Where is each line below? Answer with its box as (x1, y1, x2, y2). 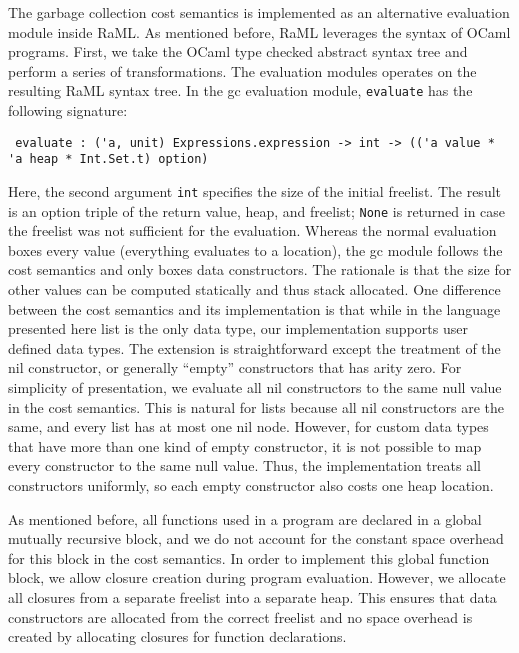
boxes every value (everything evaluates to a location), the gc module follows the (8, 239, 503, 260)
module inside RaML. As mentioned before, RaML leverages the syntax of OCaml (8, 21, 511, 42)
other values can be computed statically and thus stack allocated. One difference (8, 279, 501, 300)
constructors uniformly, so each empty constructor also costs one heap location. (8, 474, 494, 495)
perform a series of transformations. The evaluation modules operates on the (8, 60, 477, 81)
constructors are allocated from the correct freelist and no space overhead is (8, 606, 473, 627)
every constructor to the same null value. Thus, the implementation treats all (8, 455, 481, 476)
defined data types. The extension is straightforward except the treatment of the (8, 337, 501, 358)
